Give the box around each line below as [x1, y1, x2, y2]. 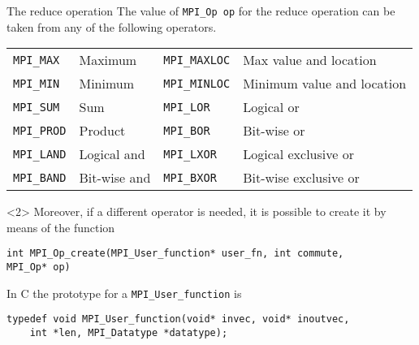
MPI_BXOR [163, 170, 217, 184]
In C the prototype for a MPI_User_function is [6, 284, 242, 301]
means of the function [6, 218, 115, 235]
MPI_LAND [13, 147, 67, 161]
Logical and [79, 144, 145, 164]
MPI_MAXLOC [163, 53, 231, 67]
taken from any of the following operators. [6, 18, 217, 35]
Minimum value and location [243, 74, 407, 93]
